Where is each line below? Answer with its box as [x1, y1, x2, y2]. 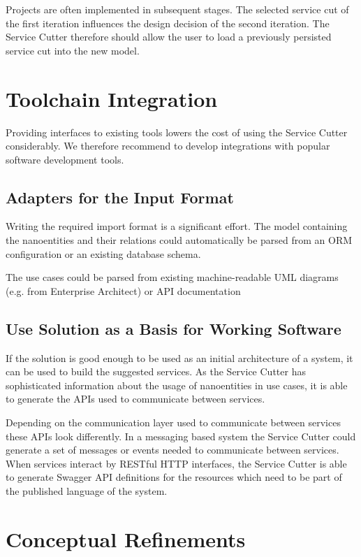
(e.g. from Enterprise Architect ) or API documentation [6, 283, 241, 298]
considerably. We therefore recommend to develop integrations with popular [6, 138, 330, 153]
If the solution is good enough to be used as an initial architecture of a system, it [6, 350, 353, 365]
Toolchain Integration [6, 84, 218, 113]
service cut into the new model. [6, 43, 140, 57]
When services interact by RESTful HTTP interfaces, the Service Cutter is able [6, 456, 347, 470]
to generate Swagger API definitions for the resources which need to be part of [6, 470, 342, 484]
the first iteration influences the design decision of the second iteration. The [6, 15, 330, 30]
